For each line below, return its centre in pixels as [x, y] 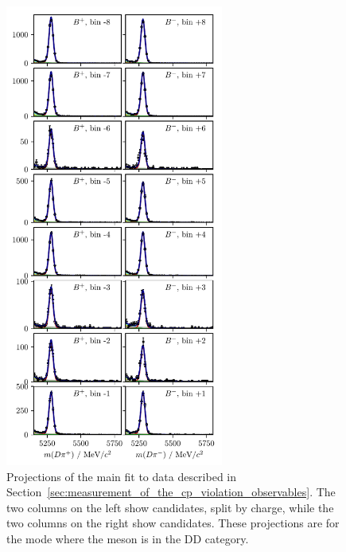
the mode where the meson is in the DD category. [128, 538]
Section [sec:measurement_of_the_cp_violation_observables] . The [171, 492]
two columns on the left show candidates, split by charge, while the [170, 507]
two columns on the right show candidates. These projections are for [173, 523]
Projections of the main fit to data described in [122, 476]
